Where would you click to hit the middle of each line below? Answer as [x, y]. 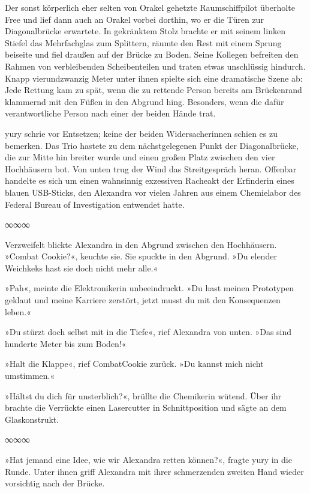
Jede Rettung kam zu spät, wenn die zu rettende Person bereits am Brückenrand [154, 90]
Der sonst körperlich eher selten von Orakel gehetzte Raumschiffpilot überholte [150, 7]
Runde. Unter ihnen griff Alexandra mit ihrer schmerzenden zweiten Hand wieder [154, 471]
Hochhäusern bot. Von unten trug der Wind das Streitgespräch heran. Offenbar [151, 168]
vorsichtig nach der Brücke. [55, 483]
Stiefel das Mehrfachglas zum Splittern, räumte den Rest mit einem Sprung [143, 42]
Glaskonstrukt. [32, 419]
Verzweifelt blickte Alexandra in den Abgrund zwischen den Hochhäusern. [141, 244]
